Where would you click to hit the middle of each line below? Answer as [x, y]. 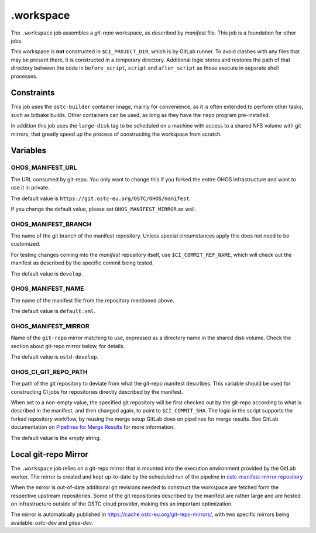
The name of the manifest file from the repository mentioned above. [93, 300]
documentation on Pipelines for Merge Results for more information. [93, 427]
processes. [24, 76]
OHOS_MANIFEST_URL [44, 168]
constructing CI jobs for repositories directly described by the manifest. [97, 391]
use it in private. [30, 188]
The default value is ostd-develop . [55, 357]
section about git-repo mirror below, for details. [68, 346]
